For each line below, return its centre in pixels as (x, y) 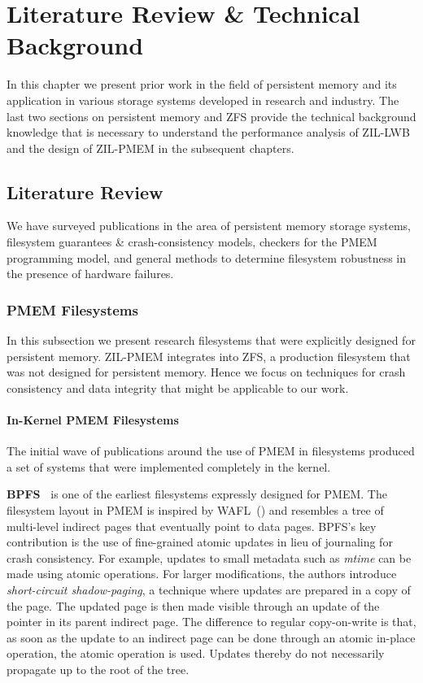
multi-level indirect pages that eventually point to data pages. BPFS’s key (192, 526)
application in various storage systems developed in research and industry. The (203, 100)
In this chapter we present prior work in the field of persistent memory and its (202, 84)
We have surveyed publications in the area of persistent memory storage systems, (209, 226)
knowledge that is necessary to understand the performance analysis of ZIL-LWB (208, 132)
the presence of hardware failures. (90, 274)
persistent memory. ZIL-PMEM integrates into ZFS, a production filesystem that (209, 356)
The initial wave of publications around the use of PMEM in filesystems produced (211, 451)
